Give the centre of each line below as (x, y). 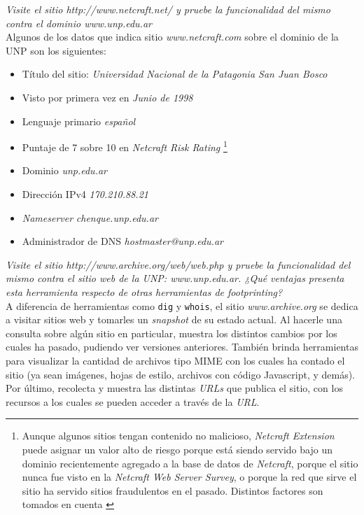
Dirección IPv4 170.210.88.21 (85, 194)
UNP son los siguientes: (56, 50)
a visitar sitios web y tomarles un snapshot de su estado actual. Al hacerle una (174, 319)
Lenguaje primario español (79, 121)
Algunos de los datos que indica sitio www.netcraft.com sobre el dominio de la (172, 37)
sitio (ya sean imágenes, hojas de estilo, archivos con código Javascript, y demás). (180, 374)
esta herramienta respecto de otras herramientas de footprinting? (144, 291)
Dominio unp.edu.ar (64, 170)
